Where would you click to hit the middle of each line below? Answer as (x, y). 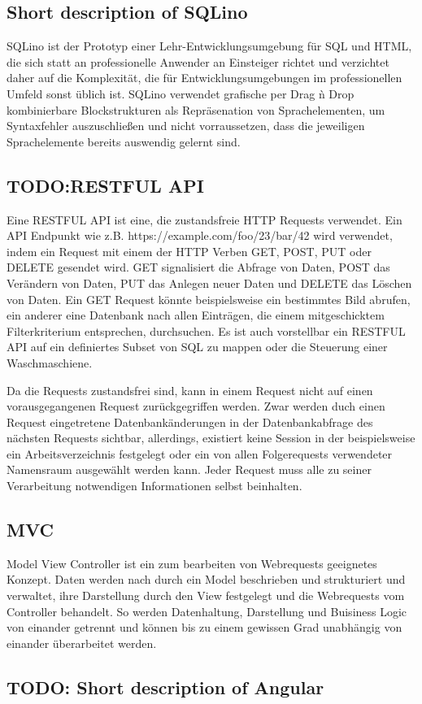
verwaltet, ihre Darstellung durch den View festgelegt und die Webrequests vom (206, 595)
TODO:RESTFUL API (105, 185)
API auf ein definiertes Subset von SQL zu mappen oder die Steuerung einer (197, 347)
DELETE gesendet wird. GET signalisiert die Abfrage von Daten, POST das (198, 267)
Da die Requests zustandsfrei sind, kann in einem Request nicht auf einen (190, 390)
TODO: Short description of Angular (165, 687)
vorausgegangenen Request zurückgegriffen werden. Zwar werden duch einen (196, 406)
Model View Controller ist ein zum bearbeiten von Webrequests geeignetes (192, 563)
